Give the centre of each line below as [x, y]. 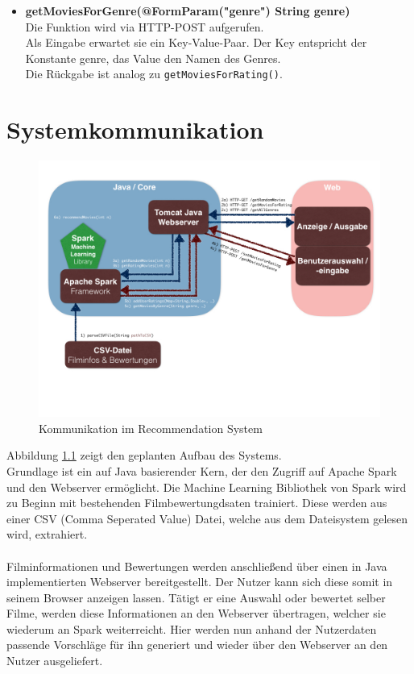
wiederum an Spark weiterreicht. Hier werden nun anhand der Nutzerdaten [192, 628]
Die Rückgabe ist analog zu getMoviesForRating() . [154, 74]
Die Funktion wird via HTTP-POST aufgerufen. [145, 26]
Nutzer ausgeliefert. [55, 661]
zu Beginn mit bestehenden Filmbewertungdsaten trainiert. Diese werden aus [197, 503]
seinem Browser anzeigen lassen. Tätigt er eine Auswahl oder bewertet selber [196, 597]
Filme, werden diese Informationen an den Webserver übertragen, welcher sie [196, 613]
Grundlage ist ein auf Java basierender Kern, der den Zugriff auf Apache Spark [202, 470]
